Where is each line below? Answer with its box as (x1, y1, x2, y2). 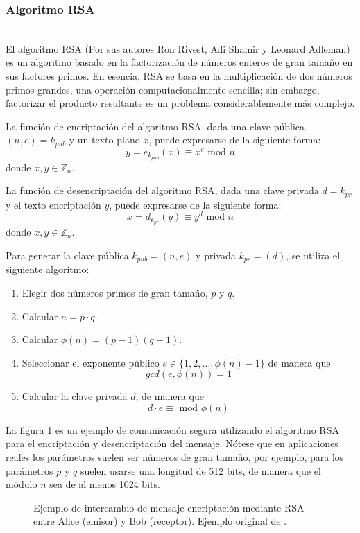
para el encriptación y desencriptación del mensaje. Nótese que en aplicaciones (6, 436, 338, 451)
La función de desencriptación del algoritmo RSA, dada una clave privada (6, 183, 319, 198)
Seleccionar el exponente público (22, 355, 160, 369)
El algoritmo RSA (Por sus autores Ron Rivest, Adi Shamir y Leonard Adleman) (6, 41, 350, 55)
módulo (6, 477, 37, 491)
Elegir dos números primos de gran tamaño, (22, 285, 208, 299)
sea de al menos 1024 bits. (49, 477, 160, 491)
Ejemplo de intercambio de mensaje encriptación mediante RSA (33, 500, 305, 514)
